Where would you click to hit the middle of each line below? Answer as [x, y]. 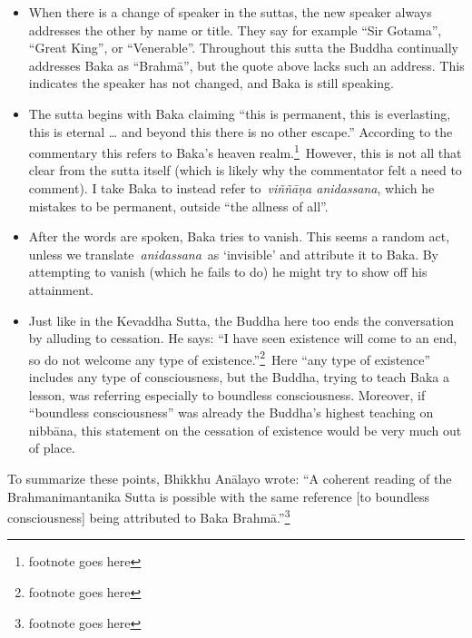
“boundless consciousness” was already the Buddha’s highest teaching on [231, 412]
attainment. [61, 289]
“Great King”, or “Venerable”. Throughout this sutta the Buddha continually [243, 48]
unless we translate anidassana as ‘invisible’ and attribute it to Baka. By [233, 254]
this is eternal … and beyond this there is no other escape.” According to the [241, 131]
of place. [52, 448]
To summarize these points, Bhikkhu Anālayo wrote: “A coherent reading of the [230, 478]
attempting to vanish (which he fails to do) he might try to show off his [228, 272]
